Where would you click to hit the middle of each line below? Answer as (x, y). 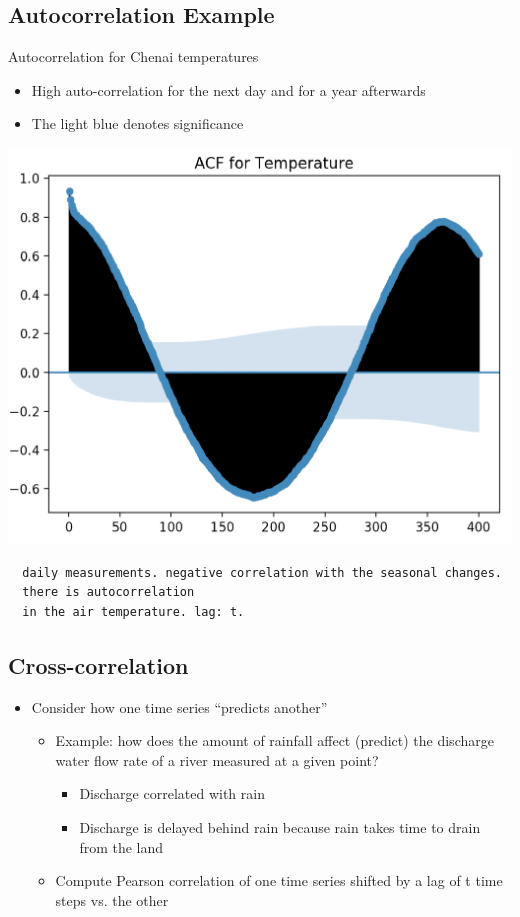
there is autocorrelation (108, 592)
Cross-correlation (98, 664)
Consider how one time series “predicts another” (179, 706)
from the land (121, 846)
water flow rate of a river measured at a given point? (217, 759)
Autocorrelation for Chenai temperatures (133, 56)
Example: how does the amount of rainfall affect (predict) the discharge (274, 740)
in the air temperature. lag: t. (133, 611)
